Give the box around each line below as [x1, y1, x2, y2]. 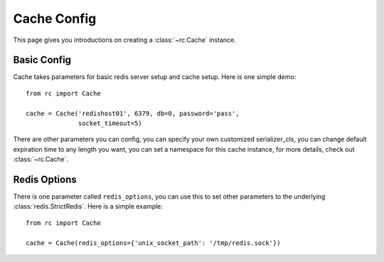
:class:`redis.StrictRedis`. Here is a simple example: [13, 202, 164, 211]
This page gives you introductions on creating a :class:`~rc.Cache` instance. [13, 36, 236, 44]
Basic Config [13, 54, 71, 66]
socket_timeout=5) [78, 120, 142, 127]
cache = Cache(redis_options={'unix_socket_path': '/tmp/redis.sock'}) [26, 239, 281, 247]
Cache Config [13, 11, 97, 26]
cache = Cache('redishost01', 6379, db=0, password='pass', [26, 109, 240, 117]
